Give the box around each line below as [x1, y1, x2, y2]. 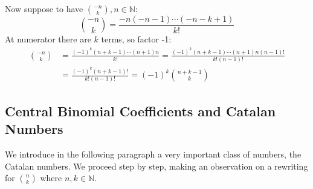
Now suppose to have [5, 2, 83, 15]
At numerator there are [5, 33, 91, 45]
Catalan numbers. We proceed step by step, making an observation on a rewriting [5, 159, 308, 172]
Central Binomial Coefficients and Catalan [5, 101, 276, 120]
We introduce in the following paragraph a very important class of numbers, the [5, 148, 302, 161]
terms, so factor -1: [101, 33, 172, 45]
